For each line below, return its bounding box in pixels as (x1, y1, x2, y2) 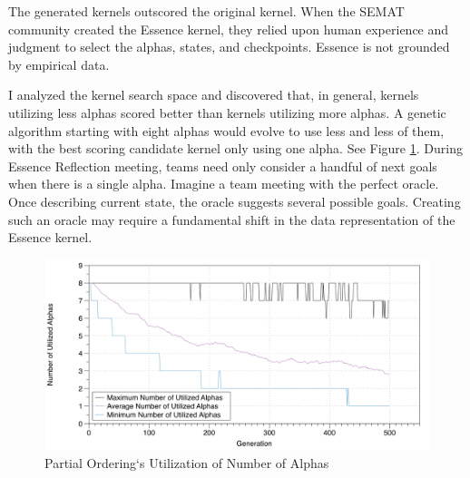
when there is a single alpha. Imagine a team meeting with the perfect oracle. (8, 174, 439, 193)
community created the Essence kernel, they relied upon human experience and (8, 19, 449, 38)
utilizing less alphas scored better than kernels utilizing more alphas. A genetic (8, 102, 446, 122)
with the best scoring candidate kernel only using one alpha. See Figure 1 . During (8, 139, 463, 158)
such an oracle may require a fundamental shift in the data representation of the (8, 210, 455, 229)
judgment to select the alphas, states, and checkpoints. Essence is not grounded (8, 37, 450, 56)
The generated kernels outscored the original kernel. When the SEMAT (8, 2, 405, 20)
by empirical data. (8, 54, 110, 73)
